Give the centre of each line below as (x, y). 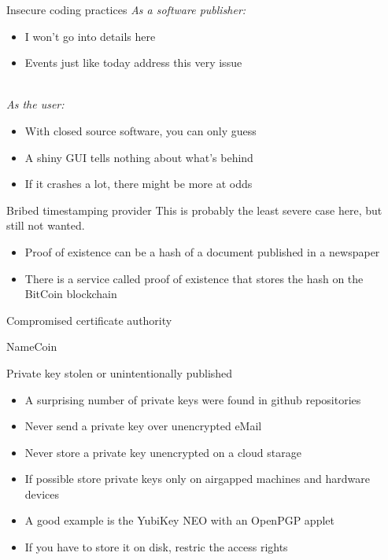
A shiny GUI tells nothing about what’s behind (139, 157)
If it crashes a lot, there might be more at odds (139, 184)
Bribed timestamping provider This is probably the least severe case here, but (194, 210)
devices (42, 494)
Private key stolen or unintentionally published (120, 372)
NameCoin (32, 346)
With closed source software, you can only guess (140, 130)
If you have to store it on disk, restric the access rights (156, 547)
